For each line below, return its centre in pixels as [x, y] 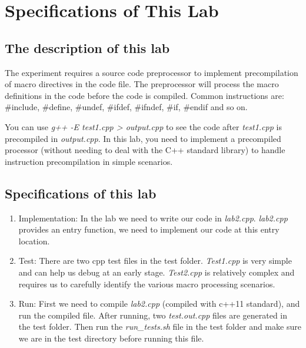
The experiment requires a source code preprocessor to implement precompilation [152, 72]
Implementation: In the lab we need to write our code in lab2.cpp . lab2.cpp [153, 218]
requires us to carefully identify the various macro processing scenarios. [147, 284]
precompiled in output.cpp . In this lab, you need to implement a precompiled [143, 138]
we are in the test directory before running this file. [111, 338]
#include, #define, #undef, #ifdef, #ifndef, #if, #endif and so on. [126, 107]
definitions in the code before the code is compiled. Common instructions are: [144, 95]
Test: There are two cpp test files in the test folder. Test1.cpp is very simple [155, 261]
